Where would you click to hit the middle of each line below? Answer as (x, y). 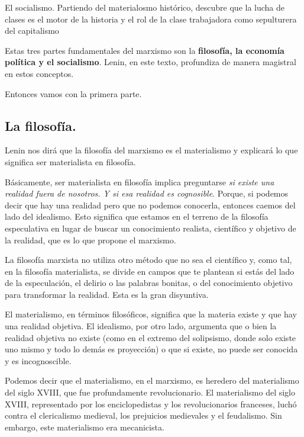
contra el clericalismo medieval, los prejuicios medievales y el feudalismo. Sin (143, 415)
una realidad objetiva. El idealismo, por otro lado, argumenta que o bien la (141, 326)
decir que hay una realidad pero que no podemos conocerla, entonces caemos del (150, 205)
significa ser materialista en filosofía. (70, 161)
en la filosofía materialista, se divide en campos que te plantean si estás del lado (150, 271)
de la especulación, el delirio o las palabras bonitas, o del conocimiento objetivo (149, 283)
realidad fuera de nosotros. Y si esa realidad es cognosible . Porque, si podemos (147, 193)
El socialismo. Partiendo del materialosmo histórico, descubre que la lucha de (145, 7)
